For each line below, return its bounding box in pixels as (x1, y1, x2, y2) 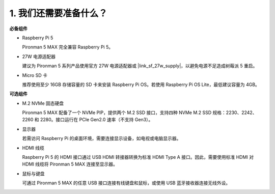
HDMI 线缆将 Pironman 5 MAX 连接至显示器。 (22, 161, 118, 168)
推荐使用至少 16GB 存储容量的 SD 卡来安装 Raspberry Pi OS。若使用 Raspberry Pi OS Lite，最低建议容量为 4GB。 (22, 81, 260, 88)
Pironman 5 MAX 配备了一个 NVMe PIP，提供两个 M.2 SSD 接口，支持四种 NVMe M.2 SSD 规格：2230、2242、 (22, 109, 257, 116)
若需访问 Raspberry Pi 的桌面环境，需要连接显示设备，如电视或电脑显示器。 (22, 135, 181, 142)
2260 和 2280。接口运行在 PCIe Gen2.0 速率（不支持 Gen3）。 (22, 117, 153, 123)
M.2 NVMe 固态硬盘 (22, 100, 64, 106)
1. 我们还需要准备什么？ (9, 8, 108, 19)
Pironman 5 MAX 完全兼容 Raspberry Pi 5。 (22, 44, 114, 50)
